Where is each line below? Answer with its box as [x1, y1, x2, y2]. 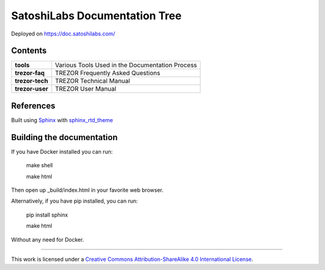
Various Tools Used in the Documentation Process [55, 61, 197, 69]
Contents [11, 46, 47, 56]
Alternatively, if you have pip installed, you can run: [11, 197, 138, 204]
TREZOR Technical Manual [55, 77, 131, 85]
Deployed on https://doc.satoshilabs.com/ [11, 30, 116, 37]
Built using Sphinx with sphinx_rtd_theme [11, 116, 114, 123]
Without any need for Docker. [11, 236, 84, 243]
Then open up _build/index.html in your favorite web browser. [11, 186, 164, 194]
